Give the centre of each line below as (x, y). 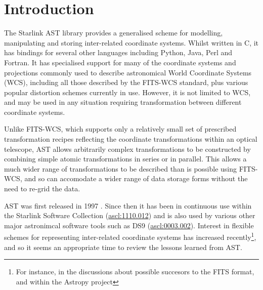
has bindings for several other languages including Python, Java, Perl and (118, 52)
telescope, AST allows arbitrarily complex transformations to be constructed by (127, 149)
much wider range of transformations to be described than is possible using (121, 168)
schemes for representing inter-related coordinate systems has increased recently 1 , (130, 236)
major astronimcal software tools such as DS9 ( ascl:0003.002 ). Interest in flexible (129, 225)
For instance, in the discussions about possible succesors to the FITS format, (135, 272)
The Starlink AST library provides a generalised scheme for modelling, (114, 33)
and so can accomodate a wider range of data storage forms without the (136, 178)
